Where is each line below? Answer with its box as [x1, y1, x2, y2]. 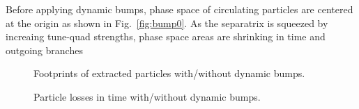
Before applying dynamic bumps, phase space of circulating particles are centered [6, 2, 353, 16]
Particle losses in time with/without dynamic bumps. [33, 89, 261, 103]
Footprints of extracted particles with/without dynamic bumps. [33, 66, 305, 81]
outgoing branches [6, 42, 83, 57]
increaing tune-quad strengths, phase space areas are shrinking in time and [6, 29, 326, 44]
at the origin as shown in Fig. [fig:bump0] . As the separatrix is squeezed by [6, 15, 328, 30]
